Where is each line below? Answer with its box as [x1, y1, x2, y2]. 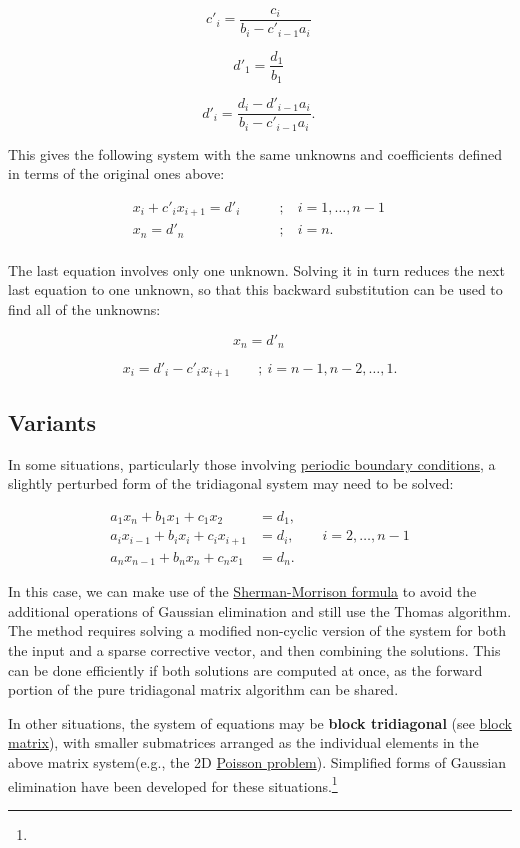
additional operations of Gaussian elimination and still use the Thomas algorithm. [8, 600, 512, 621]
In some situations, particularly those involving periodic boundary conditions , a [8, 453, 496, 474]
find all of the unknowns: [8, 298, 161, 319]
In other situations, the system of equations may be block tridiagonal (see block [8, 712, 512, 733]
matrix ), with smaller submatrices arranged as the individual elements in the [8, 732, 479, 753]
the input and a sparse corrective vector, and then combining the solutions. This [8, 640, 501, 661]
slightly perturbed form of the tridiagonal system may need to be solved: [8, 473, 454, 494]
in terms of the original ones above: [8, 163, 225, 184]
